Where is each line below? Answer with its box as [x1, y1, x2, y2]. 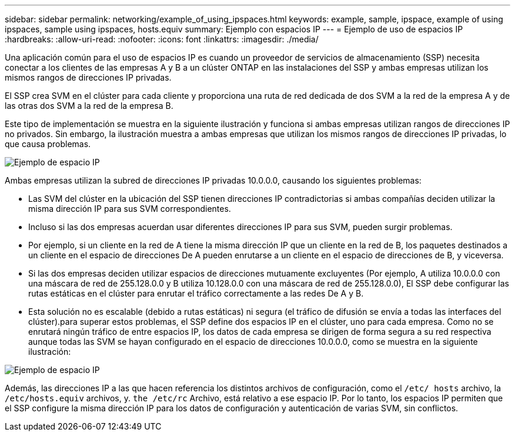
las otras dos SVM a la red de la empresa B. [5, 101, 173, 111]
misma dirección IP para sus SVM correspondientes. [28, 204, 231, 214]
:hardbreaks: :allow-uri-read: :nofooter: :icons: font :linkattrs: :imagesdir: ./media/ [5, 34, 319, 44]
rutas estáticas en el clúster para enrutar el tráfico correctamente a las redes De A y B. [28, 288, 364, 298]
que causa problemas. [5, 139, 91, 149]
